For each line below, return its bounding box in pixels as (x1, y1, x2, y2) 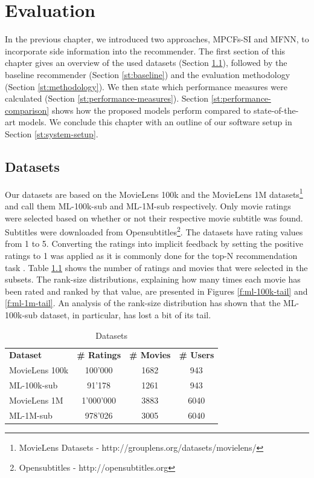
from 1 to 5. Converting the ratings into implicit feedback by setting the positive (5, 237, 303, 250)
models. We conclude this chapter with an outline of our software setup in (18, 116, 292, 128)
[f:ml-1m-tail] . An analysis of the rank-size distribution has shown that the (5, 296, 281, 309)
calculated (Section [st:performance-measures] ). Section (5, 92, 209, 105)
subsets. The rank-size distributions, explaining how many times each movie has (5, 273, 301, 286)
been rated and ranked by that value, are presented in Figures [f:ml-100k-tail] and (5, 284, 308, 297)
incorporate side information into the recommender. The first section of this (5, 44, 286, 57)
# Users (179, 349, 214, 361)
